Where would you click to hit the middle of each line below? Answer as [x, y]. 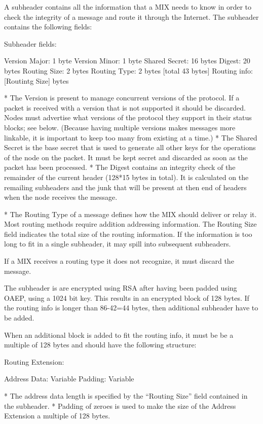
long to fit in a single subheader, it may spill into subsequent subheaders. [118, 244]
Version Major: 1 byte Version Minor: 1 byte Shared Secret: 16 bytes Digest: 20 [127, 61]
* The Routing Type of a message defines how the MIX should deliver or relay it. [130, 214]
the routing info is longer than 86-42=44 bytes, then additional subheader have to [131, 308]
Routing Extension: [34, 361]
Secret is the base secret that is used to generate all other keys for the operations [130, 147]
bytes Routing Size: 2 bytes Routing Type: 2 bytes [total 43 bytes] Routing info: [128, 70]
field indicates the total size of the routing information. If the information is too [128, 234]
